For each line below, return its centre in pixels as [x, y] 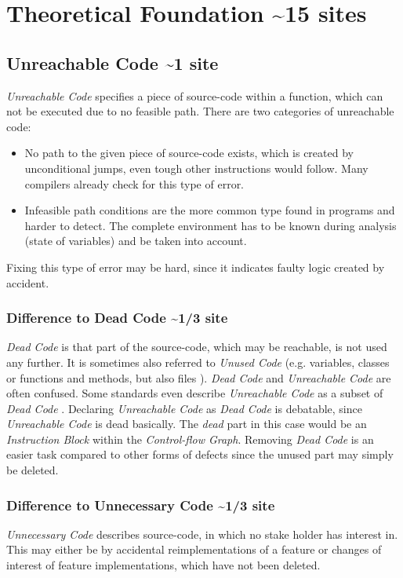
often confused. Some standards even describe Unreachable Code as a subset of [195, 393]
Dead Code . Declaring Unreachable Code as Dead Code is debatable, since [184, 408]
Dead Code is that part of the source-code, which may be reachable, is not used [197, 347]
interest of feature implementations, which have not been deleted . [163, 565]
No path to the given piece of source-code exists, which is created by [189, 153]
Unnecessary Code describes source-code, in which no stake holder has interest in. [202, 534]
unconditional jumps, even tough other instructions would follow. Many [196, 168]
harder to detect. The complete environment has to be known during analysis [211, 225]
